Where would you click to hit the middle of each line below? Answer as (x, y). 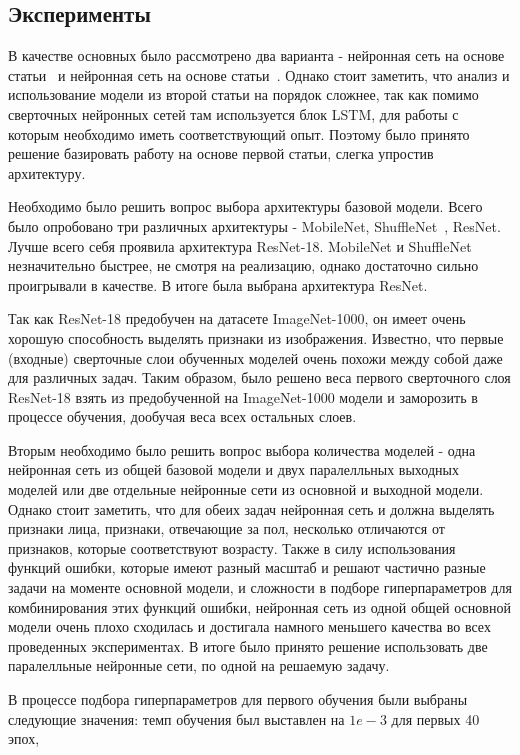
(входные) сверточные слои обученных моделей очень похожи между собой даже (255, 357)
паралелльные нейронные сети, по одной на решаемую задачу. (199, 665)
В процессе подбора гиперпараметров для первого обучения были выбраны (238, 699)
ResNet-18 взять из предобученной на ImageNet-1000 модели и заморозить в (243, 396)
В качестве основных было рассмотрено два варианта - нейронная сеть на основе (256, 55)
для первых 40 (435, 718)
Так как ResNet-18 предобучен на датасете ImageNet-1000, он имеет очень (237, 318)
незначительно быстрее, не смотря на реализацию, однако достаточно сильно (243, 265)
